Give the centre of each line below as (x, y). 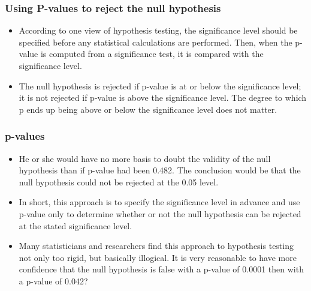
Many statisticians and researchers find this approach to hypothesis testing (156, 246)
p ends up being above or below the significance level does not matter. (148, 109)
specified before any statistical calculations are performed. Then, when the (155, 42)
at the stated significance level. (76, 225)
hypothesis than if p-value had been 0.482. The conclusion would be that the (160, 170)
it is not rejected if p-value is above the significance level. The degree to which (163, 97)
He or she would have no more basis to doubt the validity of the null (145, 158)
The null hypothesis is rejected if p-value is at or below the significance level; (160, 85)
